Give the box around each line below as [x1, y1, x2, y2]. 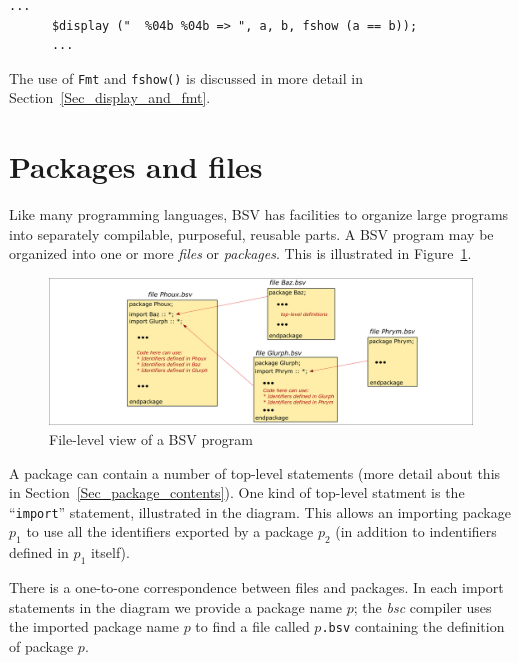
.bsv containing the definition [321, 616, 505, 637]
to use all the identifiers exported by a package [26, 521, 314, 542]
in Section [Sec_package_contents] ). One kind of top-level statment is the [9, 482, 465, 503]
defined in [9, 542, 69, 563]
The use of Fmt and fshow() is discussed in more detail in [9, 67, 363, 88]
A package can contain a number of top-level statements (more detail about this [9, 462, 501, 483]
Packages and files [9, 146, 263, 187]
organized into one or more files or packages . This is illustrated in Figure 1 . [9, 243, 472, 264]
